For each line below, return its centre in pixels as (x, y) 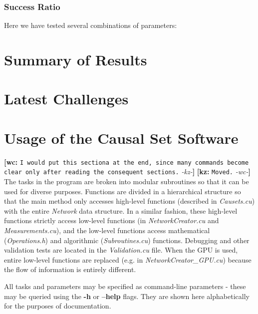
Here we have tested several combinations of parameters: (91, 25)
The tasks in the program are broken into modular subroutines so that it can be (127, 181)
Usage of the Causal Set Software (121, 138)
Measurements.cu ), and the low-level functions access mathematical (107, 230)
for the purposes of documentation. (58, 306)
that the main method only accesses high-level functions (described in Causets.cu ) (129, 201)
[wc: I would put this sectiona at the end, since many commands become (127, 161)
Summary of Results (76, 59)
